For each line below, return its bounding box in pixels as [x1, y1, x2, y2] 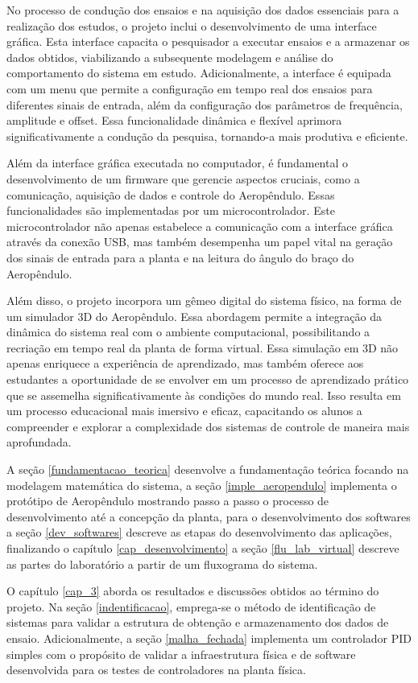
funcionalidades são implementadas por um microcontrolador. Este [6, 202, 335, 219]
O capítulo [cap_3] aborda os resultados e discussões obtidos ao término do [6, 582, 379, 599]
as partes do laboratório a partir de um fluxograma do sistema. [6, 555, 318, 572]
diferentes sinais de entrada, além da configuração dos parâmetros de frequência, [6, 96, 403, 113]
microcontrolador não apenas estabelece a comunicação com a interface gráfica [6, 217, 393, 234]
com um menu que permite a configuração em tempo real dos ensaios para [6, 80, 373, 97]
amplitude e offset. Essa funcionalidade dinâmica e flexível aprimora [6, 112, 342, 129]
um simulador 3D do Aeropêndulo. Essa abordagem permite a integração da [6, 307, 382, 324]
